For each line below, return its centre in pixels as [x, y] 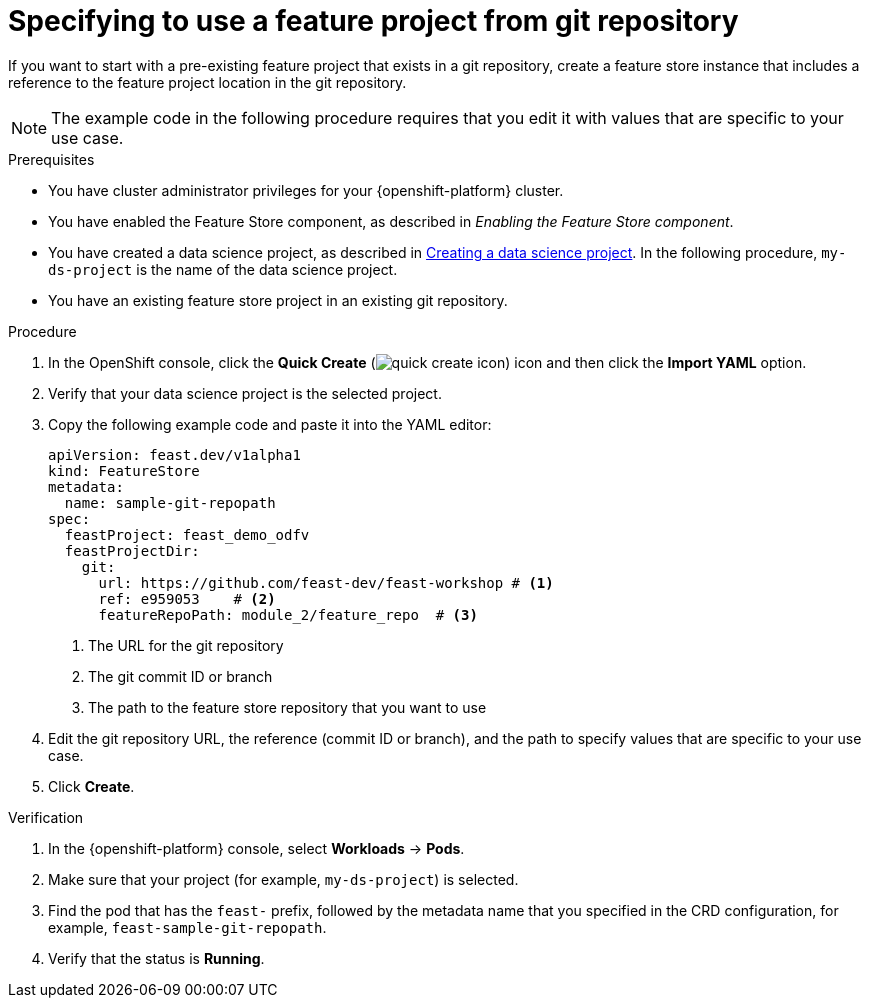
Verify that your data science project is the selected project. [245, 393]
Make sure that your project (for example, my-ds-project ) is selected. [283, 879]
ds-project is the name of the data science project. [223, 269]
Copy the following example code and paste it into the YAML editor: [270, 424]
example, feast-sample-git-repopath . [187, 927]
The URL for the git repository [186, 645]
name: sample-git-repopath [170, 502]
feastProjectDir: [132, 550]
